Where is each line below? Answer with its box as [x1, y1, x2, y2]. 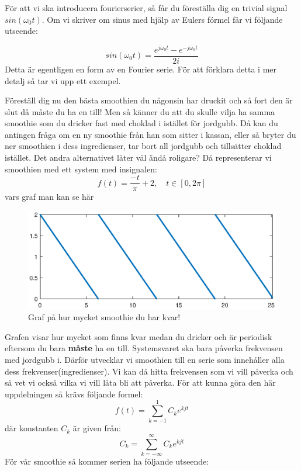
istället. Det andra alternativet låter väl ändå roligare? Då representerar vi [5, 151, 272, 164]
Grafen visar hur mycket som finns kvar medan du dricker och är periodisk [5, 330, 272, 342]
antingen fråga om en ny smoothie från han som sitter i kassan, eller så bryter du [5, 128, 296, 140]
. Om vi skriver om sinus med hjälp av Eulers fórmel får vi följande [41, 13, 283, 25]
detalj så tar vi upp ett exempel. [5, 74, 121, 86]
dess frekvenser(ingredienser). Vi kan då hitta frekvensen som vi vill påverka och [5, 365, 293, 377]
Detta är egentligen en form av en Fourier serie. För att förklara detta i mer [5, 63, 277, 75]
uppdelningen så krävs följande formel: [5, 387, 143, 400]
